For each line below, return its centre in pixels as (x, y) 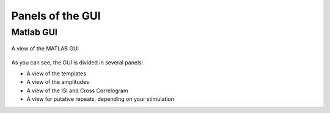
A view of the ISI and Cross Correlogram (77, 91)
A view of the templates (57, 74)
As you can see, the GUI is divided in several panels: (77, 62)
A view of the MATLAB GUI (45, 49)
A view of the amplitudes (58, 82)
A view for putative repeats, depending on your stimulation (100, 99)
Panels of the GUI (56, 16)
